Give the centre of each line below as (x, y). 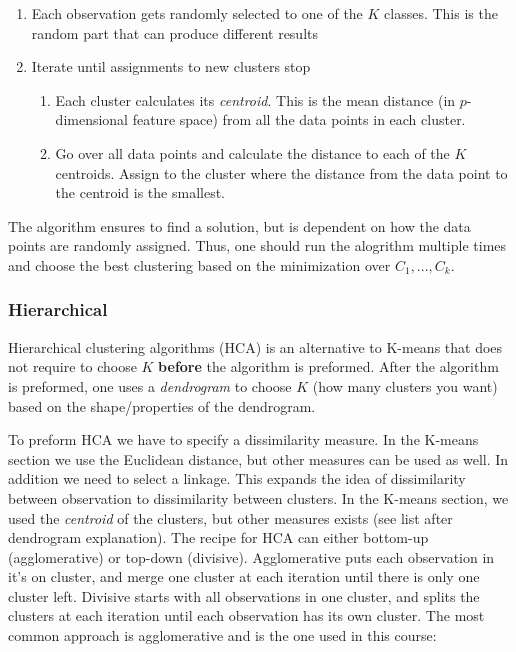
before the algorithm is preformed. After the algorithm (328, 366)
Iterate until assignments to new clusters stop (171, 66)
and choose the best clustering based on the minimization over (199, 264)
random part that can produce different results (174, 32)
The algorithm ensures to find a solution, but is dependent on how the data (239, 225)
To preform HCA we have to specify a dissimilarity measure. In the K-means (243, 439)
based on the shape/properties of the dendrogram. (162, 405)
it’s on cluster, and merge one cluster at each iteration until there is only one (244, 576)
